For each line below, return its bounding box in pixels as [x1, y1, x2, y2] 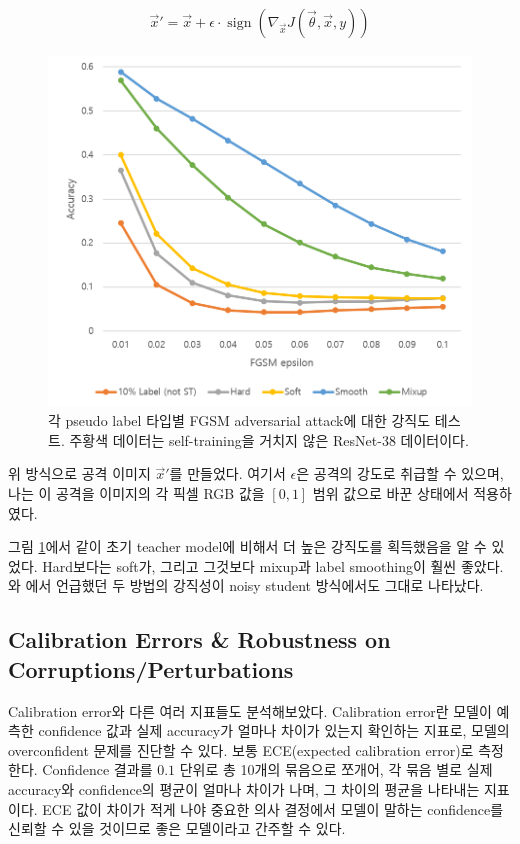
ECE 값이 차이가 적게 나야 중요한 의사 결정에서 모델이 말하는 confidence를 [42, 798, 504, 819]
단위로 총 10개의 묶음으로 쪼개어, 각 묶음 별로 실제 [179, 759, 493, 780]
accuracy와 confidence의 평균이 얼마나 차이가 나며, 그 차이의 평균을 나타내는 [8, 778, 480, 799]
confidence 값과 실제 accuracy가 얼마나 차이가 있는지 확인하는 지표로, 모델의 [38, 720, 510, 741]
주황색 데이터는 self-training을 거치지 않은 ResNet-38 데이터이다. [69, 429, 469, 450]
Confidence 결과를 [42, 759, 153, 780]
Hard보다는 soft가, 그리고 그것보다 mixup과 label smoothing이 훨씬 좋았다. [42, 555, 504, 576]
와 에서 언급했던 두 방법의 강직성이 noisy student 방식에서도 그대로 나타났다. [8, 575, 484, 596]
